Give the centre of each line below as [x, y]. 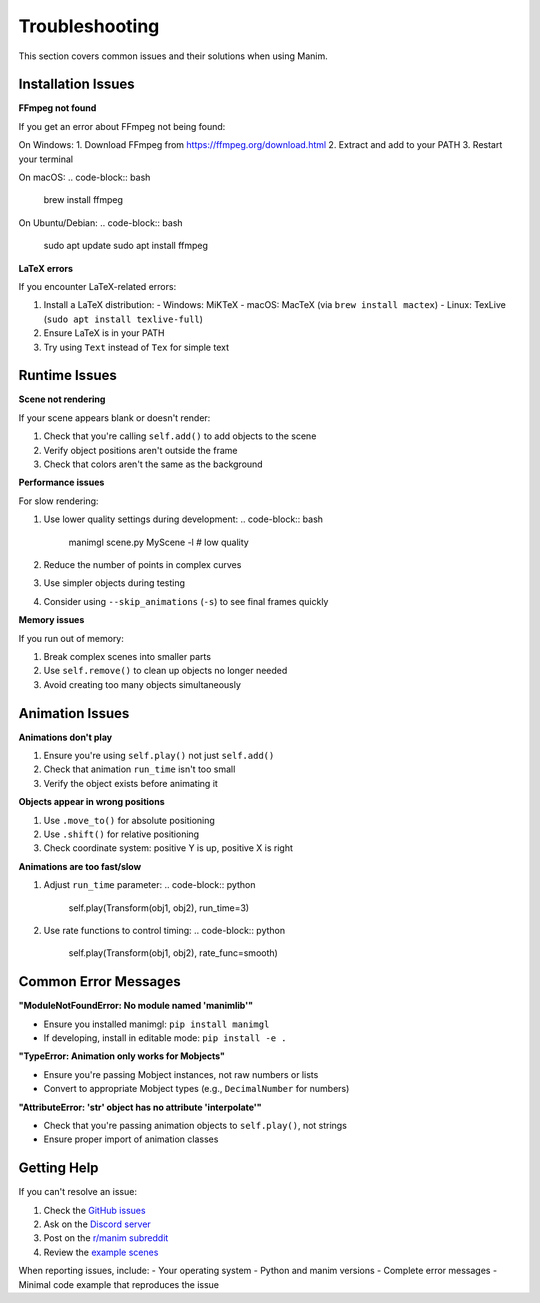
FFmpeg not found [57, 108]
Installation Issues [76, 84]
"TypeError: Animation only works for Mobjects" [121, 1056]
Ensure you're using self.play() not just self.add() [159, 755]
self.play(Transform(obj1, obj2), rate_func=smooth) [173, 953]
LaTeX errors [46, 268]
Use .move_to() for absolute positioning [129, 820]
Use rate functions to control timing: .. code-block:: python [164, 930]
